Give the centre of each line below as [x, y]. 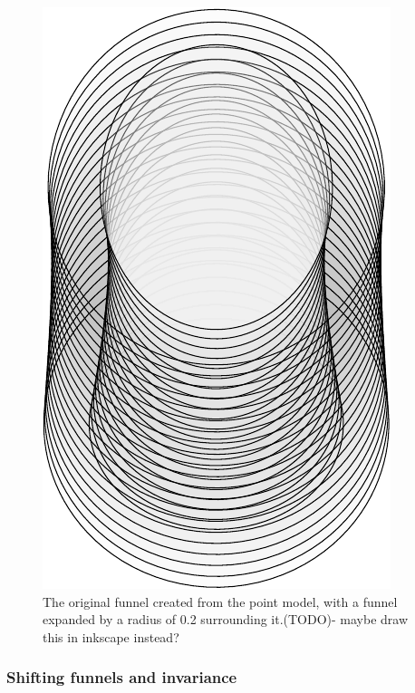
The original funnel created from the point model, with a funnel [220, 601]
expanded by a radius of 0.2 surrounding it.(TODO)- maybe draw [226, 619]
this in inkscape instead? [111, 636]
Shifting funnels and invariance [122, 677]
